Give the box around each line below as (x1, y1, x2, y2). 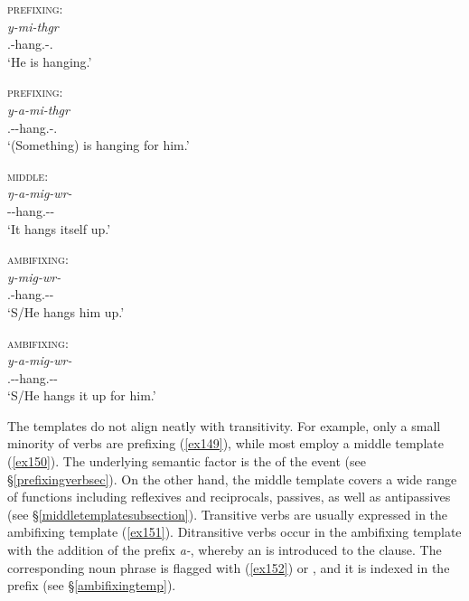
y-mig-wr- (7, 267, 61, 286)
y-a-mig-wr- (7, 351, 72, 370)
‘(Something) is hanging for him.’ (7, 136, 190, 155)
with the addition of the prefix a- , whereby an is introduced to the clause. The (7, 540, 442, 559)
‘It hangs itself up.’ (7, 219, 111, 238)
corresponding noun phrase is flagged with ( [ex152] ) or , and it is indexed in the (7, 558, 450, 577)
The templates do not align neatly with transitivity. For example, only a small (7, 416, 441, 435)
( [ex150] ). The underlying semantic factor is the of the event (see (7, 452, 366, 471)
